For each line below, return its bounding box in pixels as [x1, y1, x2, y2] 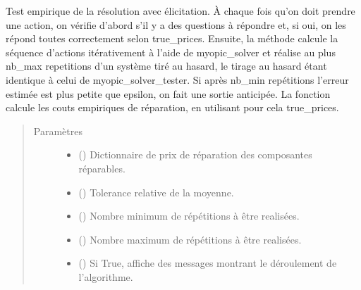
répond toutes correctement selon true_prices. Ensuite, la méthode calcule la [6, 31, 338, 46]
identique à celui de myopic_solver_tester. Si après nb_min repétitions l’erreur [6, 72, 349, 87]
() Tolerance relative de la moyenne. [78, 184, 234, 199]
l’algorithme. [78, 269, 133, 284]
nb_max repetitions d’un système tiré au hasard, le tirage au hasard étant [6, 58, 327, 73]
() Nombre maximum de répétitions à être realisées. [78, 232, 302, 246]
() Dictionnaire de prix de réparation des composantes [78, 147, 312, 162]
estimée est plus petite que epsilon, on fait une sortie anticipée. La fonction [6, 86, 331, 101]
